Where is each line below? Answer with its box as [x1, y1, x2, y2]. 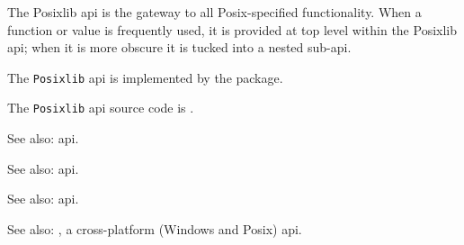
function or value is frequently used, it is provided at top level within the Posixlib [7, 20, 457, 39]
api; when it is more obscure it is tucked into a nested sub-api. [7, 38, 352, 57]
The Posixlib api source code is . [7, 98, 194, 117]
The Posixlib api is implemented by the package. [7, 68, 283, 86]
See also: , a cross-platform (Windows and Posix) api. [7, 219, 302, 238]
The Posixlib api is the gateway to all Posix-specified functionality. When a [7, 3, 422, 21]
